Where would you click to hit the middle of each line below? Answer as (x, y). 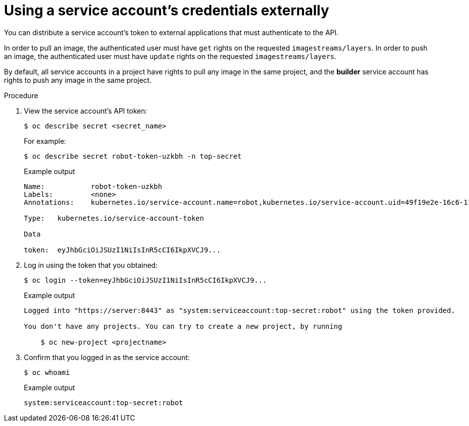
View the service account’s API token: (85, 111)
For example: (45, 141)
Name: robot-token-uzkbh (93, 186)
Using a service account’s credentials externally (167, 10)
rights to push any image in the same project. (78, 80)
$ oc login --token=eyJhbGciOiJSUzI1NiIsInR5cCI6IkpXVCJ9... (145, 280)
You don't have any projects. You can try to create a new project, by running (183, 326)
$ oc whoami (47, 372)
